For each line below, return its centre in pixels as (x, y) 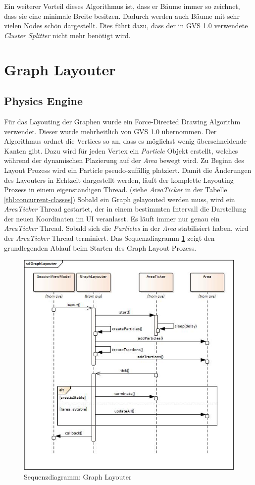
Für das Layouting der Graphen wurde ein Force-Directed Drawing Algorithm (122, 121)
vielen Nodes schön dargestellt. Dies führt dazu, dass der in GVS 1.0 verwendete (126, 26)
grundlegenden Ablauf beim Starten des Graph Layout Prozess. (100, 247)
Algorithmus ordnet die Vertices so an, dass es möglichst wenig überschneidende (125, 141)
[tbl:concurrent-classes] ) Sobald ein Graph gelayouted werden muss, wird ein (120, 199)
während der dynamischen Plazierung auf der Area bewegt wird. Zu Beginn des (124, 160)
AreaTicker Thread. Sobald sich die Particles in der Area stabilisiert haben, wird (126, 228)
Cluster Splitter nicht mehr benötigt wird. (67, 35)
